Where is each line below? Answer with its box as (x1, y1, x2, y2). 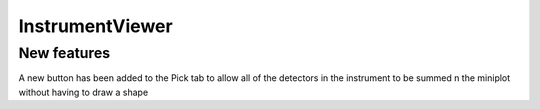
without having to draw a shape (18, 86, 149, 98)
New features (18, 44, 111, 62)
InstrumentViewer (18, 15, 174, 37)
